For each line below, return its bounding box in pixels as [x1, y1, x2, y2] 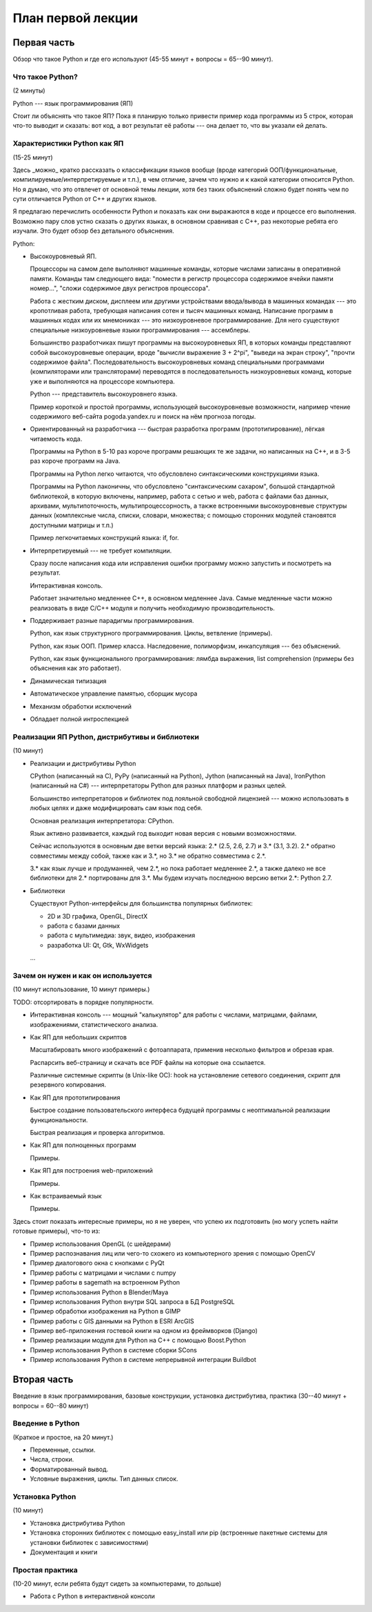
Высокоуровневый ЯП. [30, 252, 97, 260]
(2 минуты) [12, 86, 45, 95]
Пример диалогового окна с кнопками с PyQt [30, 1259, 165, 1267]
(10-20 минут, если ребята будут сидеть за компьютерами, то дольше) [12, 1580, 222, 1588]
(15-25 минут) [12, 153, 53, 162]
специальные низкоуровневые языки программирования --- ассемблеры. [30, 325, 251, 334]
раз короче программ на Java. [30, 457, 121, 466]
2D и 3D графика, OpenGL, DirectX [47, 912, 148, 920]
